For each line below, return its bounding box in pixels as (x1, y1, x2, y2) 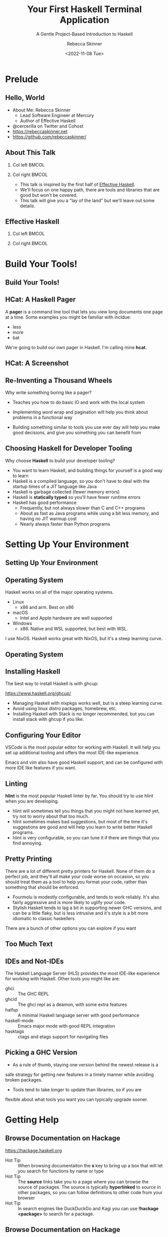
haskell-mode (5, 1018, 34, 1024)
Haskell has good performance (12, 499, 77, 505)
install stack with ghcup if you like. (12, 716, 84, 722)
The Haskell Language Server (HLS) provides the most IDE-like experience (5, 970, 160, 977)
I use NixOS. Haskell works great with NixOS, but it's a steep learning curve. (5, 636, 163, 642)
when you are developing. (5, 798, 59, 804)
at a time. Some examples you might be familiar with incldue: (5, 314, 131, 320)
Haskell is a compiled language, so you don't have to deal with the (12, 478, 150, 484)
